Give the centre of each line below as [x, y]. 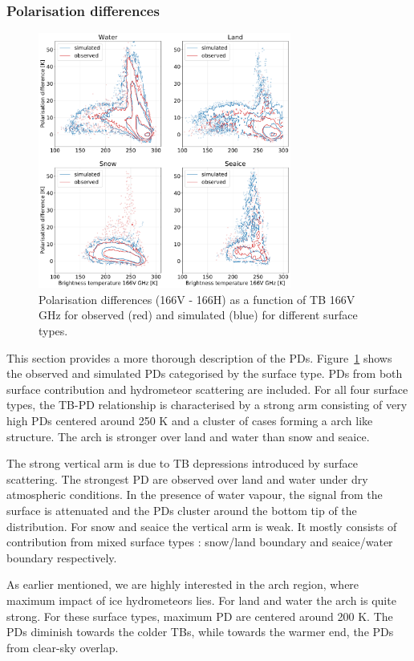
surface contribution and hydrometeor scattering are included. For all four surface [207, 389]
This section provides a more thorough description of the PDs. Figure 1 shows [199, 357]
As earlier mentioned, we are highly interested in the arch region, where [183, 584]
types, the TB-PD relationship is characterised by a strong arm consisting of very [207, 405]
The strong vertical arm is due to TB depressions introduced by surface [182, 463]
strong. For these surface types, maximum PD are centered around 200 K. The [200, 616]
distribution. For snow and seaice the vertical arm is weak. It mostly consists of [202, 526]
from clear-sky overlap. [63, 647]
